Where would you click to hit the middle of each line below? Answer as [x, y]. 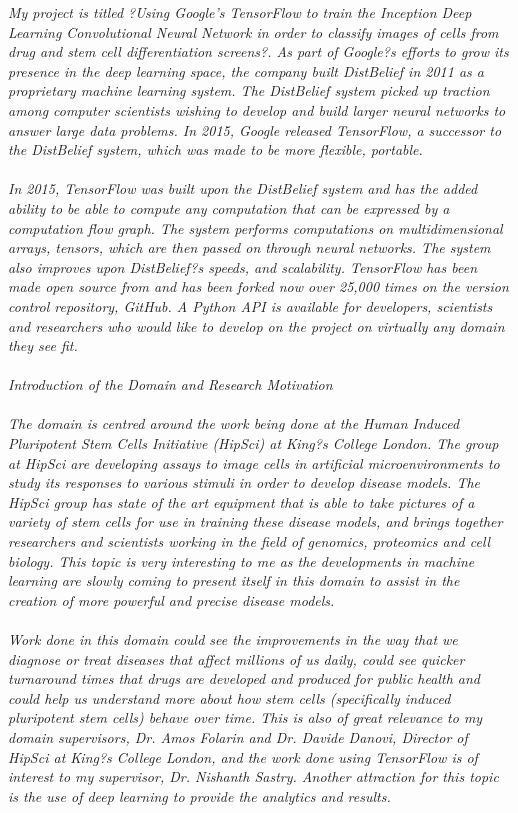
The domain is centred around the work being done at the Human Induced [234, 423]
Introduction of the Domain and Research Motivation [170, 384]
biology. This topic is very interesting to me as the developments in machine [241, 560]
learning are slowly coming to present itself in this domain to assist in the [234, 580]
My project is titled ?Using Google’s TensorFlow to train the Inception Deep [240, 12]
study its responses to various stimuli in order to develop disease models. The [244, 482]
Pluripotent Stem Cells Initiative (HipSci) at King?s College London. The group [253, 443]
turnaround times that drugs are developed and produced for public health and [244, 678]
